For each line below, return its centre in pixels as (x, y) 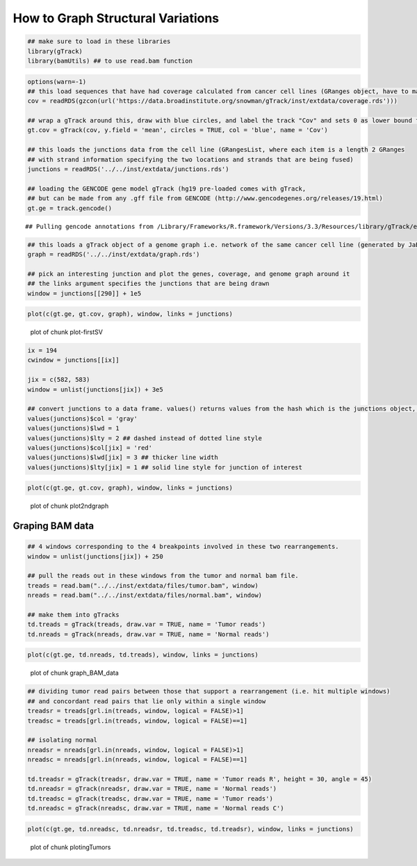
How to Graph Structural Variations (116, 18)
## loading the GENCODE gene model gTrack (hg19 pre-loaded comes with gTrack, (167, 189)
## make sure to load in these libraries (99, 41)
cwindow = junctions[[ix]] (73, 360)
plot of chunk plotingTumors (71, 847)
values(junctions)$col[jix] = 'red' (90, 448)
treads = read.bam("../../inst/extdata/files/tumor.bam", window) (143, 585)
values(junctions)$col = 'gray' (83, 418)
